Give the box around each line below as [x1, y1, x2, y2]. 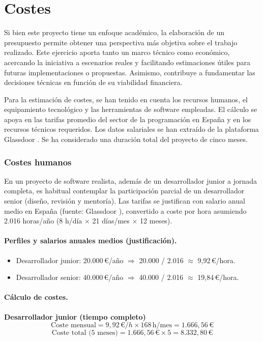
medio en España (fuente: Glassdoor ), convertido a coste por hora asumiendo [4, 205, 247, 216]
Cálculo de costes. [4, 292, 68, 302]
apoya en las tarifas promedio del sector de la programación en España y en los [4, 113, 251, 124]
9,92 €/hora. [197, 254, 236, 265]
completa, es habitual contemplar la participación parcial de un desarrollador [4, 185, 245, 196]
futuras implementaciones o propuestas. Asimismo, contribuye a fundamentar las [4, 67, 255, 77]
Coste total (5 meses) [51, 329, 118, 337]
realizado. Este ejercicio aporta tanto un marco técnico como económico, [4, 47, 230, 58]
